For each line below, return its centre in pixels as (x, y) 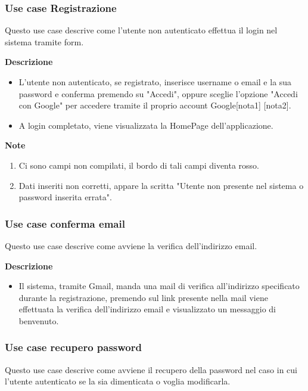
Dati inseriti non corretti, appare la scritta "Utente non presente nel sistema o (161, 185)
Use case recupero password (73, 347)
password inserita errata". (65, 197)
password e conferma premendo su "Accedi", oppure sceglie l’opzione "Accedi (158, 93)
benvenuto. (39, 320)
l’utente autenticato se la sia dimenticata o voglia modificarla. (118, 381)
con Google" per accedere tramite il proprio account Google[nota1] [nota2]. (155, 105)
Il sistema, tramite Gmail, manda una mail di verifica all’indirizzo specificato (159, 286)
